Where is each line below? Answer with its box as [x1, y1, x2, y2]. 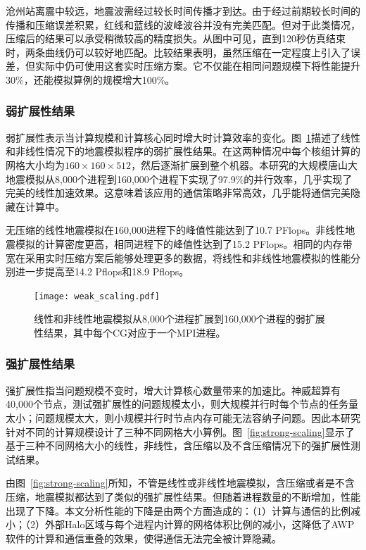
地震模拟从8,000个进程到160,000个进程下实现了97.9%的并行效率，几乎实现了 [6, 171, 353, 186]
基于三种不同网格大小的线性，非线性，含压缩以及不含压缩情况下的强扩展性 [6, 438, 351, 453]
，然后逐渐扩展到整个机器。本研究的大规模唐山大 [131, 157, 358, 172]
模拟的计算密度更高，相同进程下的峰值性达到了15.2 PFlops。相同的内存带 [15, 236, 353, 251]
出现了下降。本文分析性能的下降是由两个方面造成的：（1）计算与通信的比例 [6, 503, 351, 518]
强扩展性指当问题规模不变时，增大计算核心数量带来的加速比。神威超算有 [6, 382, 341, 397]
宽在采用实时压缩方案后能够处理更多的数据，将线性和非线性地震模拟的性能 [6, 250, 351, 265]
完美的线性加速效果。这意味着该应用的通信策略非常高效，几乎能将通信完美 [6, 185, 351, 200]
